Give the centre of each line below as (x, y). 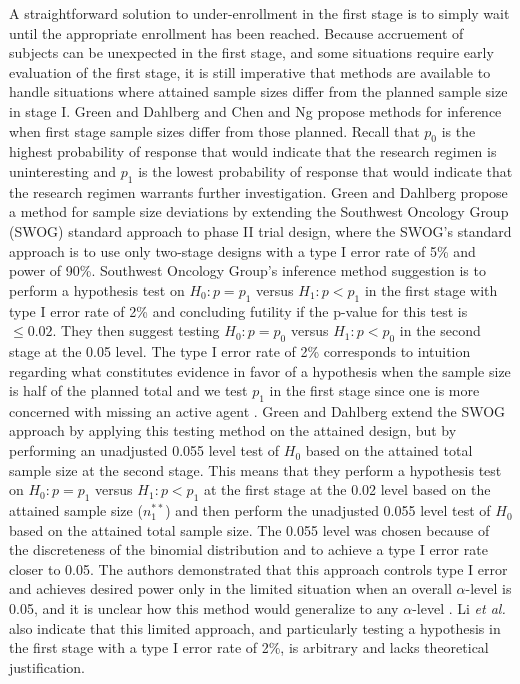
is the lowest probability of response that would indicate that (325, 170)
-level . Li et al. (459, 608)
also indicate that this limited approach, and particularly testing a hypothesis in (255, 627)
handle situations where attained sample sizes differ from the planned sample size (258, 91)
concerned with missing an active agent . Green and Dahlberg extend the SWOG (257, 410)
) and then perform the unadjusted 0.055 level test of (328, 510)
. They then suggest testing (136, 330)
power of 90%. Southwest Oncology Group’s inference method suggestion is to (247, 270)
